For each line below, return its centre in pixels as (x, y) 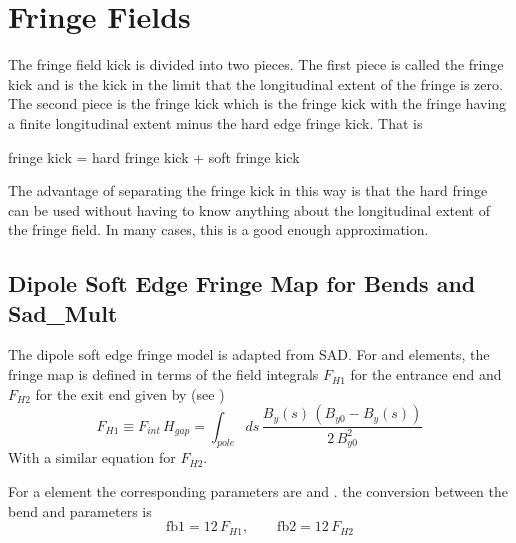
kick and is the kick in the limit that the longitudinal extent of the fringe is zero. (255, 83)
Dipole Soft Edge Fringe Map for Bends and (242, 283)
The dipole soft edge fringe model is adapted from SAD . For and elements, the (249, 354)
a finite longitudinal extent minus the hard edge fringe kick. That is (215, 122)
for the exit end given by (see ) (130, 393)
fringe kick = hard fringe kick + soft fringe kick (154, 156)
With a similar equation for (92, 457)
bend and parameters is (80, 510)
